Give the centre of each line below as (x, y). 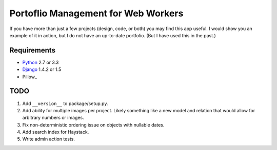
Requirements (33, 50)
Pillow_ (30, 77)
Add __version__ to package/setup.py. (65, 103)
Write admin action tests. (49, 139)
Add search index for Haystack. (56, 132)
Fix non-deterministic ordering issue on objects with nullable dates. (93, 124)
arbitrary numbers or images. (53, 118)
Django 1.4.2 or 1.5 (42, 69)
